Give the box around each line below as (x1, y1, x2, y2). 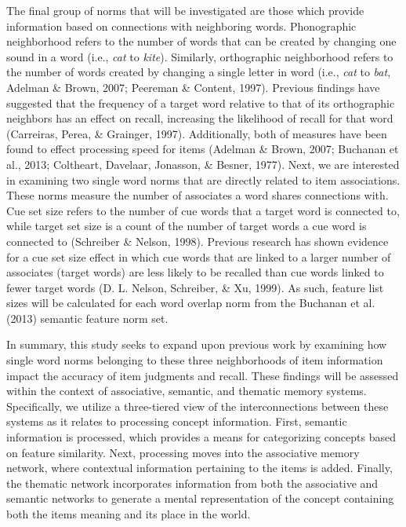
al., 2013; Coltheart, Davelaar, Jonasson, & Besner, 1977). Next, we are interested (6, 156, 400, 172)
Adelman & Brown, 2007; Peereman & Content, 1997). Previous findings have (6, 79, 380, 95)
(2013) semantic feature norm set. (6, 309, 169, 326)
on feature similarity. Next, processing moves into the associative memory (6, 444, 360, 460)
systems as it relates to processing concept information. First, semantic (6, 413, 347, 430)
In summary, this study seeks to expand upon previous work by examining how (6, 336, 387, 353)
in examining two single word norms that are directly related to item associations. (6, 171, 401, 188)
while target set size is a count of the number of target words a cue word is (6, 218, 367, 234)
